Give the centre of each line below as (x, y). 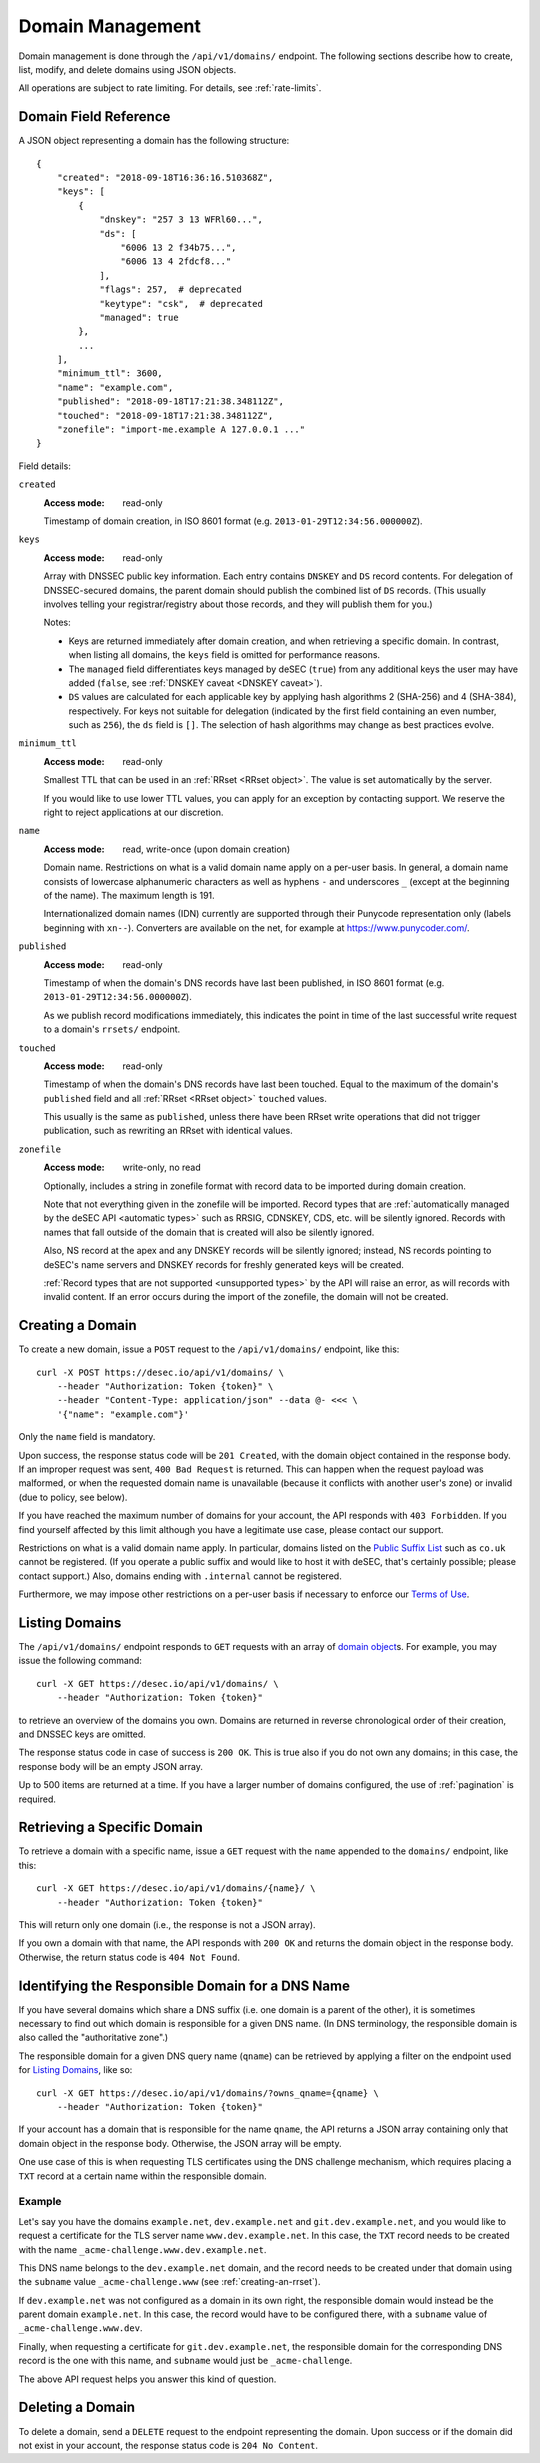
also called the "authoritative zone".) (93, 2037)
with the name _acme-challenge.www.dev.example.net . (142, 2249)
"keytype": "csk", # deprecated (181, 303)
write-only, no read (162, 1167)
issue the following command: (80, 1661)
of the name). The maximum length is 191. (129, 895)
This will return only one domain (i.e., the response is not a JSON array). (167, 1925)
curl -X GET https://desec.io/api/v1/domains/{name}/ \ (176, 1888)
